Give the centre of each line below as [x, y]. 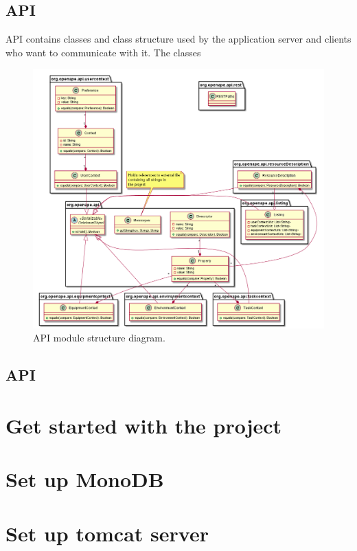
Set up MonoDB [85, 479]
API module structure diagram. [99, 338]
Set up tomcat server [107, 533]
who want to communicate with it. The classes [103, 52]
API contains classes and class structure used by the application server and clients [178, 39]
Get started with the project [144, 425]
